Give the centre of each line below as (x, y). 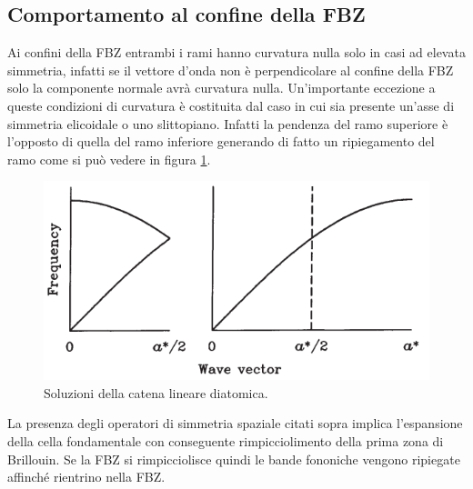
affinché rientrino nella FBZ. (86, 477)
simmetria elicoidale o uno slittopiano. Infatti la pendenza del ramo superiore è (228, 123)
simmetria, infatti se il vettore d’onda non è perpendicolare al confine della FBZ (231, 70)
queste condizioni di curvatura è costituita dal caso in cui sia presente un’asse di (231, 105)
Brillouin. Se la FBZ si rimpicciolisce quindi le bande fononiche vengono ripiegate (234, 459)
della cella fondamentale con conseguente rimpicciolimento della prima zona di (226, 440)
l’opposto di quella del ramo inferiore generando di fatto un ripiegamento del (221, 141)
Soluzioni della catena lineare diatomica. (156, 392)
